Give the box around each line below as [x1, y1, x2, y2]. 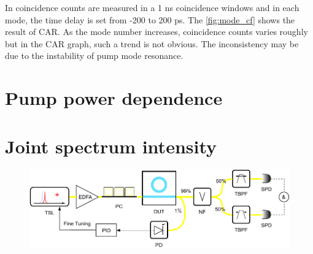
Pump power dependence [5, 85, 223, 110]
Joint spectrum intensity [5, 133, 217, 158]
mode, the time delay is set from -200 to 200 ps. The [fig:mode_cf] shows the [5, 13, 295, 26]
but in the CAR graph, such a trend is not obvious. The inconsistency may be [5, 37, 299, 50]
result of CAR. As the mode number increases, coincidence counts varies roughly [5, 25, 308, 38]
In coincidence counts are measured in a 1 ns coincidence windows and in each [5, 1, 299, 13]
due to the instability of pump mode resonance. [5, 49, 184, 62]
